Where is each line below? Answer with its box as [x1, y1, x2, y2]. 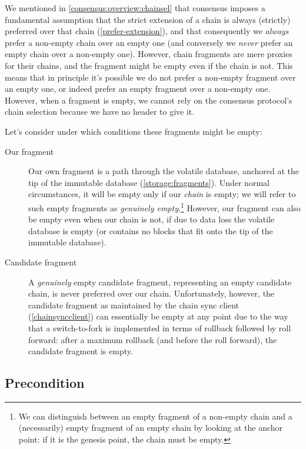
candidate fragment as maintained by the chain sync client [28, 298, 239, 311]
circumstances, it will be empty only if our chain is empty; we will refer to [28, 188, 296, 200]
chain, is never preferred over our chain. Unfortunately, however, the [28, 287, 275, 300]
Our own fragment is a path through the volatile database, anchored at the [28, 165, 299, 177]
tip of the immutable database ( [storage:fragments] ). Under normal [28, 176, 270, 188]
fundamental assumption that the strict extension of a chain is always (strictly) [5, 13, 291, 25]
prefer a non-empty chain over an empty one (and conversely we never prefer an [5, 36, 293, 48]
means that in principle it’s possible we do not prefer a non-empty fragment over [5, 71, 296, 83]
